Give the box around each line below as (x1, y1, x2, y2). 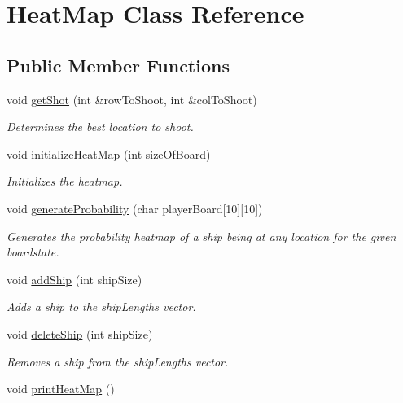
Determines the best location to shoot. (7, 118, 194, 135)
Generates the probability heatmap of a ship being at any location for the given (7, 227, 396, 244)
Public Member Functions (7, 52, 230, 77)
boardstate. (7, 243, 59, 261)
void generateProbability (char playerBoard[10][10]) (7, 199, 263, 217)
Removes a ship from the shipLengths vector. (7, 353, 229, 370)
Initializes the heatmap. (7, 173, 123, 190)
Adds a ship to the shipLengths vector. (7, 298, 196, 315)
